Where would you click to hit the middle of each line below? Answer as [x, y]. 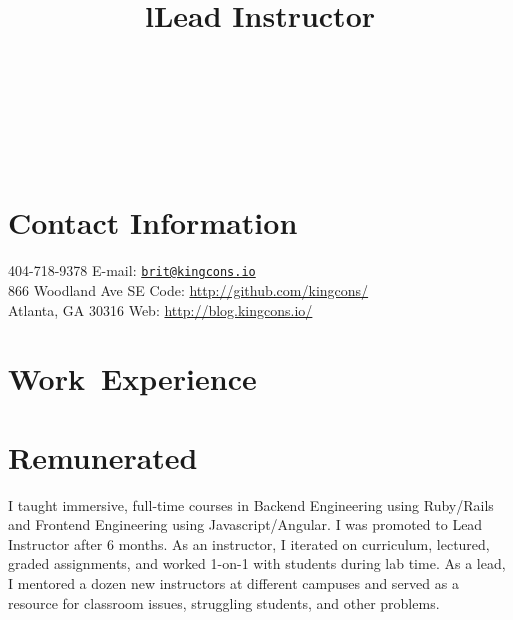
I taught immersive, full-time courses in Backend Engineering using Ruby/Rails [251, 504]
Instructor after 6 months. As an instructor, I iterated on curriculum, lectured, [249, 543]
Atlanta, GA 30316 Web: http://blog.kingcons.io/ [160, 309]
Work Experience [132, 378]
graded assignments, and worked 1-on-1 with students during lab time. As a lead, [257, 563]
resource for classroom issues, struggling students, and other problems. [224, 602]
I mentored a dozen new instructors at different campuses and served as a [233, 583]
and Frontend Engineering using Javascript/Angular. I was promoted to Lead [245, 524]
